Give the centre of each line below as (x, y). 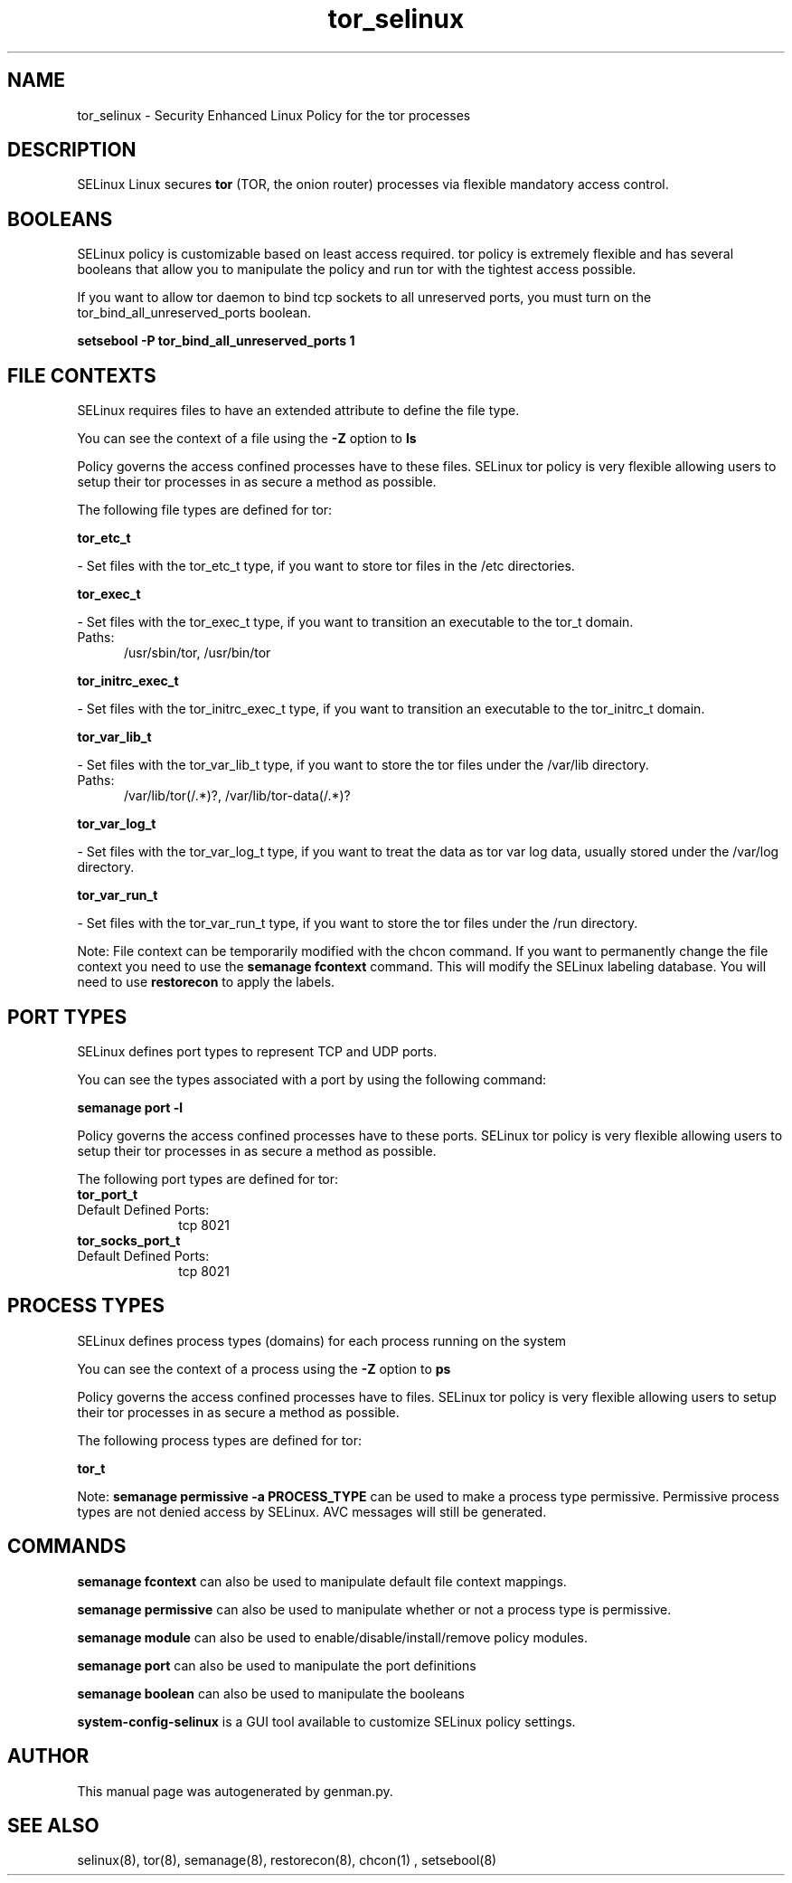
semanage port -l (130, 1107)
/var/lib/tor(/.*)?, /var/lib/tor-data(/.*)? (237, 796)
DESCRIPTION (72, 150)
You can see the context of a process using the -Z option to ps (264, 1368)
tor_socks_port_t (129, 1240)
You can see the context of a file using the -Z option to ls (247, 439)
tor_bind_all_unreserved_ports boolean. (194, 313)
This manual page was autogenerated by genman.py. (235, 1791)
